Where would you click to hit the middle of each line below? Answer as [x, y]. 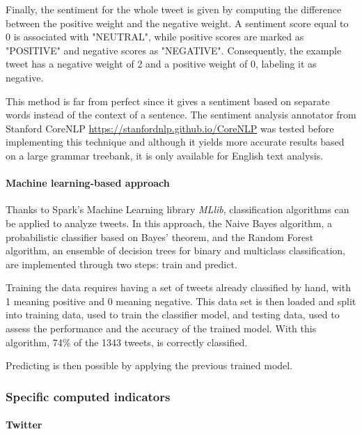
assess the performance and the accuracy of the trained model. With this [161, 328]
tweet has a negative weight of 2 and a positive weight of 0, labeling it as [161, 64]
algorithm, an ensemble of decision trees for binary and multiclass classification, [175, 250]
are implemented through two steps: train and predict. [121, 264]
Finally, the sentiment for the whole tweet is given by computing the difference [174, 9]
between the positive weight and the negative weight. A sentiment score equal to [177, 23]
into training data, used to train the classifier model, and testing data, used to [173, 315]
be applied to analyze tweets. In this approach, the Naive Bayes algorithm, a [169, 223]
